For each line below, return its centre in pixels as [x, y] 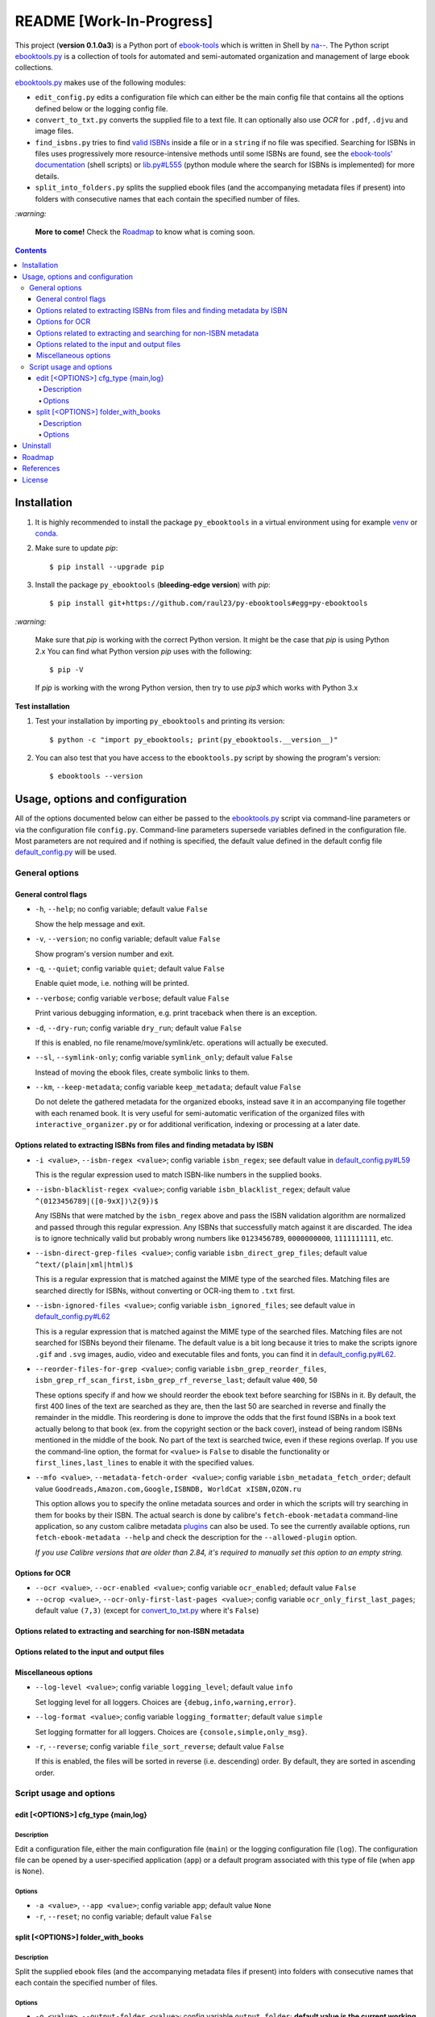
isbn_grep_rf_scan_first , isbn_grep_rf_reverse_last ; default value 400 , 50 [176, 1380]
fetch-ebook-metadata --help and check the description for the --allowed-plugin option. [196, 1538]
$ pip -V [66, 670]
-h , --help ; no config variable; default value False [122, 909]
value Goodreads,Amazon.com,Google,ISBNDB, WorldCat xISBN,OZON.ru [168, 1489]
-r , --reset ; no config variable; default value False [124, 1917]
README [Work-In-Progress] [114, 21]
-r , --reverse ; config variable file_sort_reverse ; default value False [160, 1746]
